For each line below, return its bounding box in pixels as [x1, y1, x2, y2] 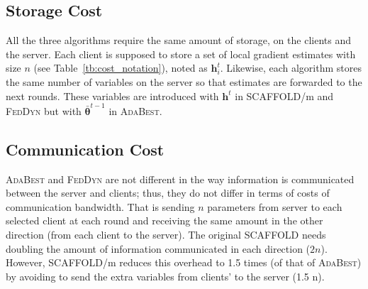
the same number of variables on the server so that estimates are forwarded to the [6, 74, 362, 89]
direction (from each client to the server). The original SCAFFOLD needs [6, 227, 326, 242]
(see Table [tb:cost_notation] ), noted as [33, 60, 208, 75]
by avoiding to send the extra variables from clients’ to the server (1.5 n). [6, 268, 325, 283]
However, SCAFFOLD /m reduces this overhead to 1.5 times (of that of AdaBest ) [6, 255, 362, 270]
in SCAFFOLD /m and [235, 88, 334, 103]
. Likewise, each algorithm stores [220, 60, 362, 75]
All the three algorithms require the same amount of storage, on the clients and [6, 33, 351, 48]
